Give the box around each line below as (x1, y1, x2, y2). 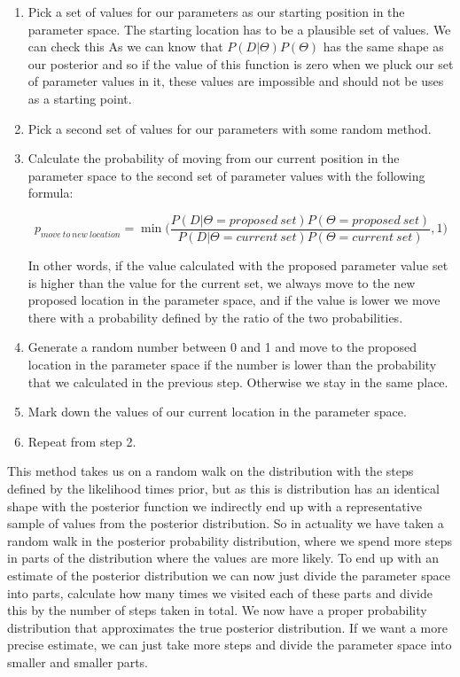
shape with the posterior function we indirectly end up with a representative (7, 496, 422, 515)
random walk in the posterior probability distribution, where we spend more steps (7, 531, 452, 549)
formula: (27, 183, 74, 202)
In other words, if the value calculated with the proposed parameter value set (27, 256, 448, 274)
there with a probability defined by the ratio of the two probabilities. (27, 307, 403, 326)
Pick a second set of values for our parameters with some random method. (27, 119, 432, 137)
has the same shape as (323, 37, 444, 56)
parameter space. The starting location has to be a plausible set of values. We (27, 19, 451, 38)
